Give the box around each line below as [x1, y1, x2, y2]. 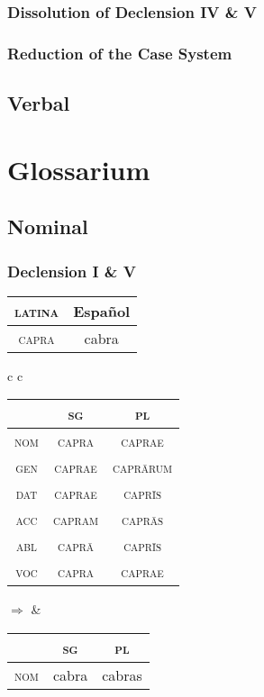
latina [14, 300, 59, 321]
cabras [102, 665, 142, 686]
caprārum [113, 457, 173, 478]
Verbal [7, 89, 70, 117]
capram [52, 509, 99, 530]
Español [73, 300, 131, 321]
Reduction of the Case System [7, 41, 232, 64]
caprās [122, 509, 164, 530]
